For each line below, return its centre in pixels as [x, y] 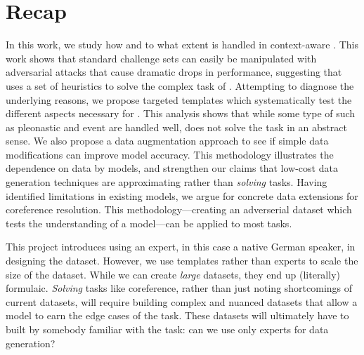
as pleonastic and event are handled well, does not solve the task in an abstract [176, 127]
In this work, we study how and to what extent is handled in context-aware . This [182, 45]
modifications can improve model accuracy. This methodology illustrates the [170, 154]
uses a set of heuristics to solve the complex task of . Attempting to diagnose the [180, 85]
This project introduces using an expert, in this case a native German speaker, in [181, 247]
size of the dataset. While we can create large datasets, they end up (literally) [173, 274]
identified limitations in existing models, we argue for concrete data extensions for [182, 195]
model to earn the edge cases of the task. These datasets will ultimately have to [177, 315]
